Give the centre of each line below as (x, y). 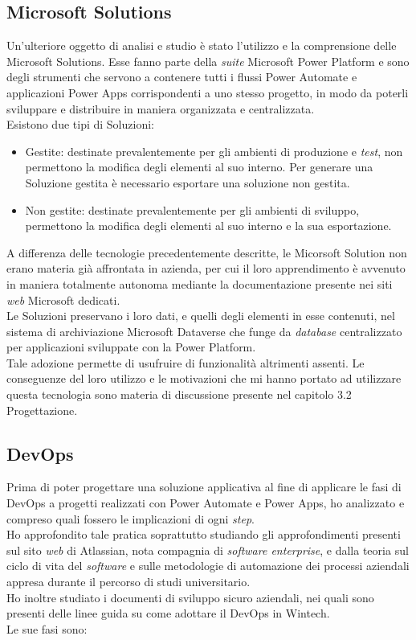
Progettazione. (42, 410)
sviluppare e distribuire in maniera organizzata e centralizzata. (161, 108)
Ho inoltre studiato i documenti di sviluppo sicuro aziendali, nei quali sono (190, 597)
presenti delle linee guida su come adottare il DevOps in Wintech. (168, 613)
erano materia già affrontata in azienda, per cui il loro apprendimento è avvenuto (206, 268)
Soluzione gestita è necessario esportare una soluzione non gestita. (188, 182)
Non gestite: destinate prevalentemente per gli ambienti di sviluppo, (192, 209)
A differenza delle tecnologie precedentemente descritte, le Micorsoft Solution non (207, 252)
